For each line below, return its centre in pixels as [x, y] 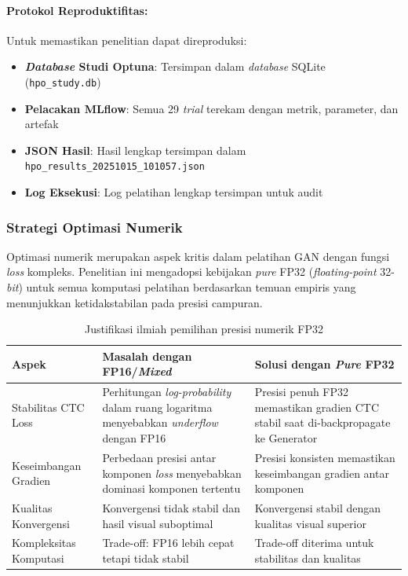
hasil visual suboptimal [158, 523]
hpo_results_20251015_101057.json [115, 167]
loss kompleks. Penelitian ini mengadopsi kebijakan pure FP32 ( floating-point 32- [200, 271]
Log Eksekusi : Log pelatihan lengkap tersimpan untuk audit [174, 192]
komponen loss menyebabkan [172, 473]
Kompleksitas [44, 543]
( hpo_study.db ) [63, 81]
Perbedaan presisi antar [159, 457]
